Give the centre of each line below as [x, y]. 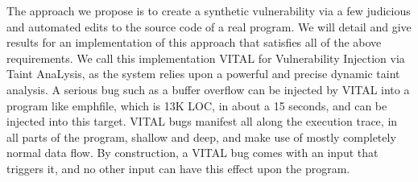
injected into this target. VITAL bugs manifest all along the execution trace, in [202, 121]
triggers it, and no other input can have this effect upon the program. [178, 168]
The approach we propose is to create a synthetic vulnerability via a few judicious [209, 10]
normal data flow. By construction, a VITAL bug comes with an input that [192, 153]
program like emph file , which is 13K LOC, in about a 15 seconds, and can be [197, 105]
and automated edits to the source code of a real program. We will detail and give [209, 26]
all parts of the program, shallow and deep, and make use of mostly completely [201, 136]
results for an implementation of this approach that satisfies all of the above [194, 42]
